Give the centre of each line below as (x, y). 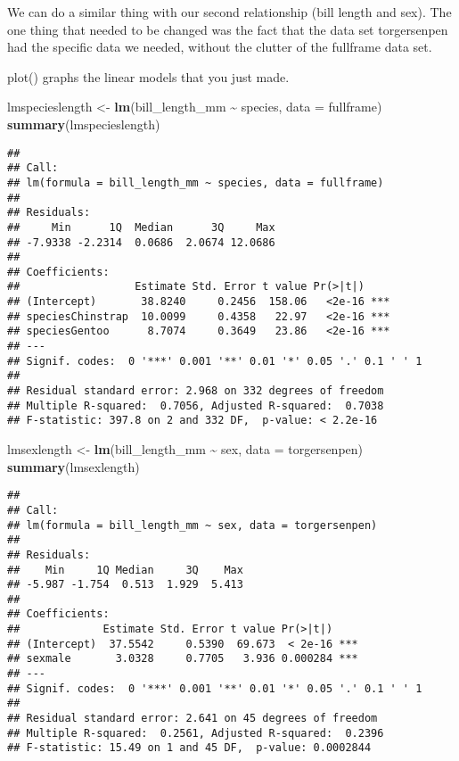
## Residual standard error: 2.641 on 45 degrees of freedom (193, 719)
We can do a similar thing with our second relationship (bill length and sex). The (229, 12)
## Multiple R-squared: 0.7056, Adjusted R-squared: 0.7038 (196, 405)
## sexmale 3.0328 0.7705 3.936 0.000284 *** (183, 659)
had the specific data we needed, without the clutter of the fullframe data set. (220, 47)
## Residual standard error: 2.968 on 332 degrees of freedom (196, 391)
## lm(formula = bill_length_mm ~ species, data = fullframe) (196, 182)
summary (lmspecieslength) (84, 124)
